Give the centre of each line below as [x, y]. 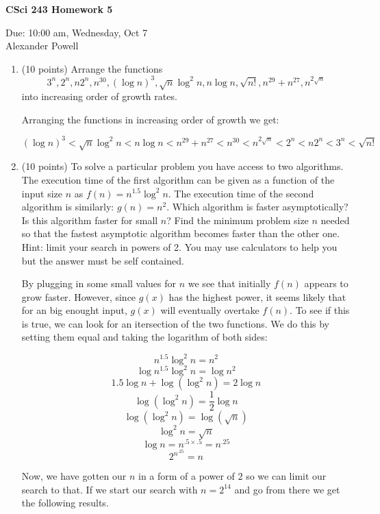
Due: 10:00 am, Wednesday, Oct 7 [77, 32]
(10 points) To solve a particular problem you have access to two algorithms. [182, 166]
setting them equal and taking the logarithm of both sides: [144, 337]
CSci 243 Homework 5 [59, 9]
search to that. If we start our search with [110, 489]
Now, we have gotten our [74, 476]
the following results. [65, 503]
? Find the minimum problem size [238, 220]
